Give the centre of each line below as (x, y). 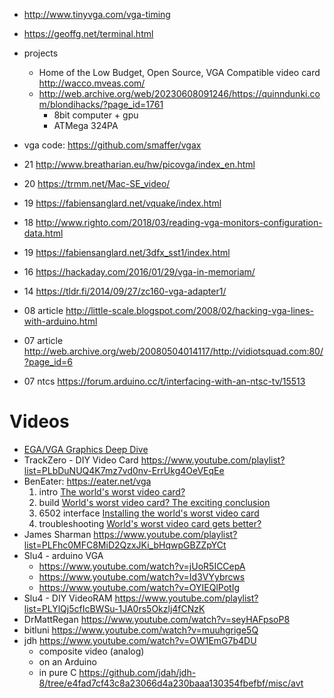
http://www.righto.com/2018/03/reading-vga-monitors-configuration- (179, 222)
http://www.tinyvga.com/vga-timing (97, 14)
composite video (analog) (91, 651)
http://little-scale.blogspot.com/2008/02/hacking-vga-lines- (190, 310)
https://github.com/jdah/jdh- (137, 672)
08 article (43, 310)
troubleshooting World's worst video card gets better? (150, 523)
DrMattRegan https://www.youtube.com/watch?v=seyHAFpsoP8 (157, 619)
